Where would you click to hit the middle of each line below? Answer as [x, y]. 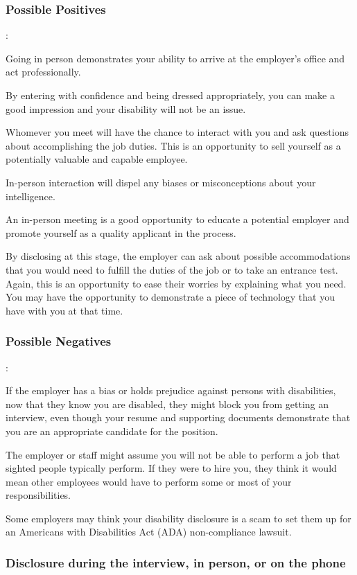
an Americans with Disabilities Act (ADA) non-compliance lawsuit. [149, 532]
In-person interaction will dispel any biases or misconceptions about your [161, 182]
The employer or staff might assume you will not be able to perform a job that [173, 454]
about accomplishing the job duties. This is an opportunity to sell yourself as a [173, 145]
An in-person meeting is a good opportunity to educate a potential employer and [177, 219]
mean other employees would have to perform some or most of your [149, 481]
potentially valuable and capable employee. [97, 159]
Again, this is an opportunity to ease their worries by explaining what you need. [176, 283]
